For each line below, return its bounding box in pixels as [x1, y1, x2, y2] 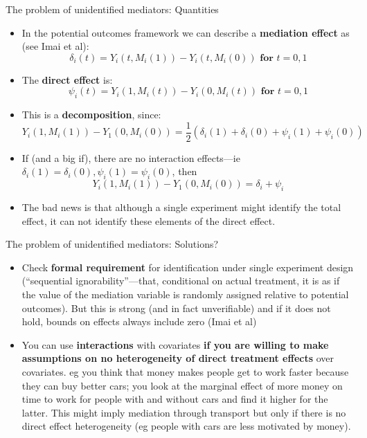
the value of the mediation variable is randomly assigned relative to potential [21, 286, 349, 301]
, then [172, 164, 197, 179]
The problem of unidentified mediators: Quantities [6, 2, 219, 16]
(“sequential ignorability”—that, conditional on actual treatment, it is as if [21, 273, 340, 288]
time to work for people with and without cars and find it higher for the [21, 392, 328, 406]
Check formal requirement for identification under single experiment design [21, 259, 354, 274]
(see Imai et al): [21, 39, 89, 53]
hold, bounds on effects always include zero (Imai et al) [21, 314, 257, 329]
